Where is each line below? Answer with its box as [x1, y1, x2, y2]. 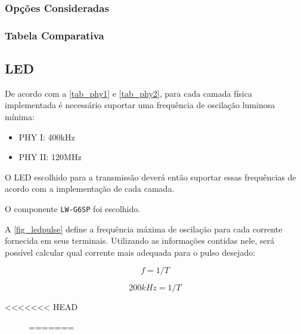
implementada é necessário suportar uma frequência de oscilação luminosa [5, 99, 275, 111]
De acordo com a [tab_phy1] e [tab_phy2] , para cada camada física [5, 87, 252, 99]
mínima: [5, 111, 35, 123]
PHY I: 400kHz [18, 130, 75, 143]
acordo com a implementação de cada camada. [5, 182, 175, 195]
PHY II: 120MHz [18, 151, 82, 163]
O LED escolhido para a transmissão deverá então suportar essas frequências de [5, 170, 296, 183]
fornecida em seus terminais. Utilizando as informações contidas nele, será [5, 234, 275, 247]
